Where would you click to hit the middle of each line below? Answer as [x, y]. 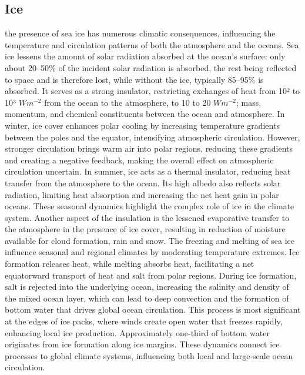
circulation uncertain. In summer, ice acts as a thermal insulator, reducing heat [148, 171]
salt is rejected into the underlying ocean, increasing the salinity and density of [147, 287]
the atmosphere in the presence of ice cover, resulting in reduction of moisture [145, 229]
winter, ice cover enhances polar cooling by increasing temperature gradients [142, 125]
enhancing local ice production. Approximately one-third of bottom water [137, 332]
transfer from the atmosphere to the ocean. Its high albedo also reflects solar [143, 183]
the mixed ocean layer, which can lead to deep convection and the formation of [147, 298]
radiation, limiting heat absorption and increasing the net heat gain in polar [142, 194]
